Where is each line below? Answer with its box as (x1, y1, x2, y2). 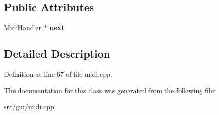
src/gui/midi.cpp (4, 101, 54, 112)
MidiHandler (4, 22, 42, 33)
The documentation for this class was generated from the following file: (4, 85, 216, 95)
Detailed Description (4, 46, 110, 61)
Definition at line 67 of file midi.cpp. (4, 69, 112, 79)
